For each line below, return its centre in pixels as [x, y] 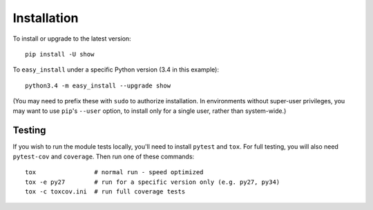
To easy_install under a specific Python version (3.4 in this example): [116, 70]
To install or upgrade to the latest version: [72, 39]
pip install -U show [60, 54]
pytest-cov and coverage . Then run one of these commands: [104, 156]
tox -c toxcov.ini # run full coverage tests [105, 191]
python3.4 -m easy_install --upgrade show [98, 85]
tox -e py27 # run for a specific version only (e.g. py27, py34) [153, 182]
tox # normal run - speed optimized [114, 172]
